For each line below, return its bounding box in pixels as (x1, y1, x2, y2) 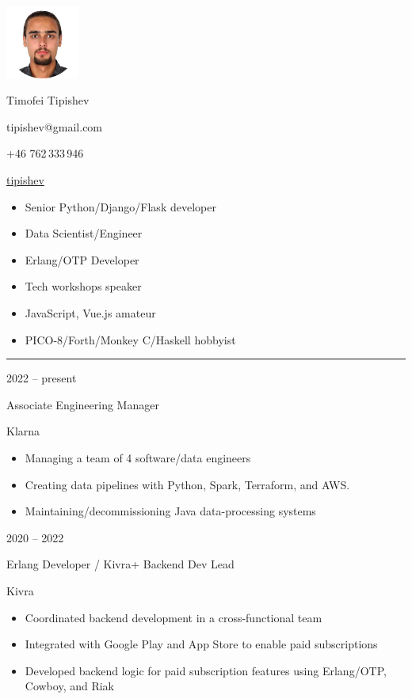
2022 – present (6, 370, 77, 386)
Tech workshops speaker (25, 278, 142, 294)
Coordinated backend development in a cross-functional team (25, 609, 322, 625)
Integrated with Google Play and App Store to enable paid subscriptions (25, 636, 378, 652)
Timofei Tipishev (6, 92, 90, 108)
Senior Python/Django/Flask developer (25, 198, 216, 215)
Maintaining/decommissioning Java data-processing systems (25, 503, 316, 519)
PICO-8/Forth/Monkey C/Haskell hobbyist (25, 331, 236, 348)
